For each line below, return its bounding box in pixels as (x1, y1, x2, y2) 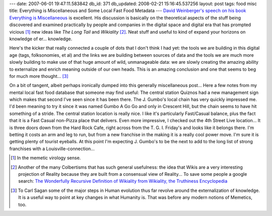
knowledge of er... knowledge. (9, 36, 73, 42)
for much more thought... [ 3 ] (9, 73, 69, 79)
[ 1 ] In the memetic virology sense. (11, 155, 81, 161)
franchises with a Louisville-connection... (9, 146, 95, 152)
